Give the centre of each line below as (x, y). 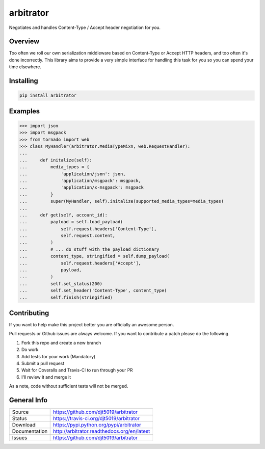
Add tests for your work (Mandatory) (58, 356)
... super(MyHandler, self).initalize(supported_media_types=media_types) (122, 201)
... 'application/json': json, (73, 174)
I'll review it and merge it (46, 377)
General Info (28, 400)
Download (24, 425)
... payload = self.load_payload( (71, 222)
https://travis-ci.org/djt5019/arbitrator (96, 419)
